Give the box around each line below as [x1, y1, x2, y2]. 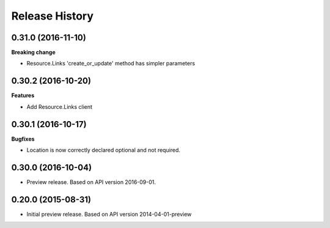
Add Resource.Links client [26, 103, 93, 110]
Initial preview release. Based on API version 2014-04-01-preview [26, 210, 192, 218]
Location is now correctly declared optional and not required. [26, 147, 180, 154]
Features [11, 92, 35, 99]
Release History [11, 9, 94, 23]
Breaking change [11, 49, 56, 56]
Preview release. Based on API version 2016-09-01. [26, 178, 156, 186]
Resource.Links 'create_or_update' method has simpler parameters [26, 60, 196, 67]
